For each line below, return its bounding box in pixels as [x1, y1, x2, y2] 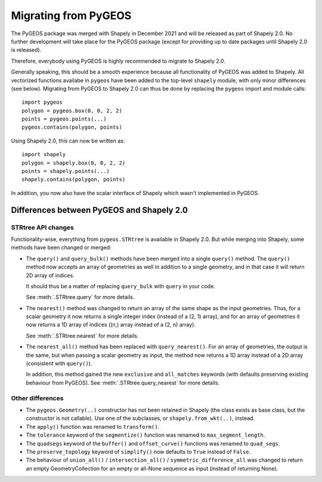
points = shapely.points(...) [21, 168, 110, 175]
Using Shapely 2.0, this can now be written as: [11, 137, 125, 144]
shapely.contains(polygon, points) [21, 176, 126, 183]
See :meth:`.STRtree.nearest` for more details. [26, 332, 139, 339]
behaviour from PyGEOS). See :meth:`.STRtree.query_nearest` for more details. [26, 379, 220, 386]
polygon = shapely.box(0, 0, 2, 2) [21, 159, 126, 166]
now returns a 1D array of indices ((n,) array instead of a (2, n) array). [26, 321, 196, 328]
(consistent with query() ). [26, 360, 92, 367]
